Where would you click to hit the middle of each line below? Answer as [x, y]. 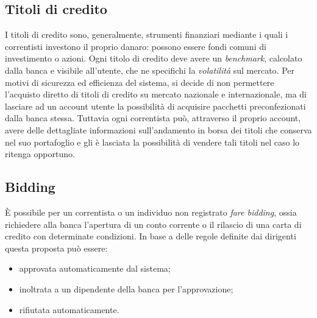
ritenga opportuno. [40, 154]
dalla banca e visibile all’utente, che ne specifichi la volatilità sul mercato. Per [150, 70]
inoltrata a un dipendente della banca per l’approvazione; [126, 288]
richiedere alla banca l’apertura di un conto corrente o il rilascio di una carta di [153, 224]
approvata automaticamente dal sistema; [95, 268]
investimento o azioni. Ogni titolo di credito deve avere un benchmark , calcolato [154, 58]
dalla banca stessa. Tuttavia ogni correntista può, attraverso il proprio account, [153, 118]
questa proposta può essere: [56, 248]
